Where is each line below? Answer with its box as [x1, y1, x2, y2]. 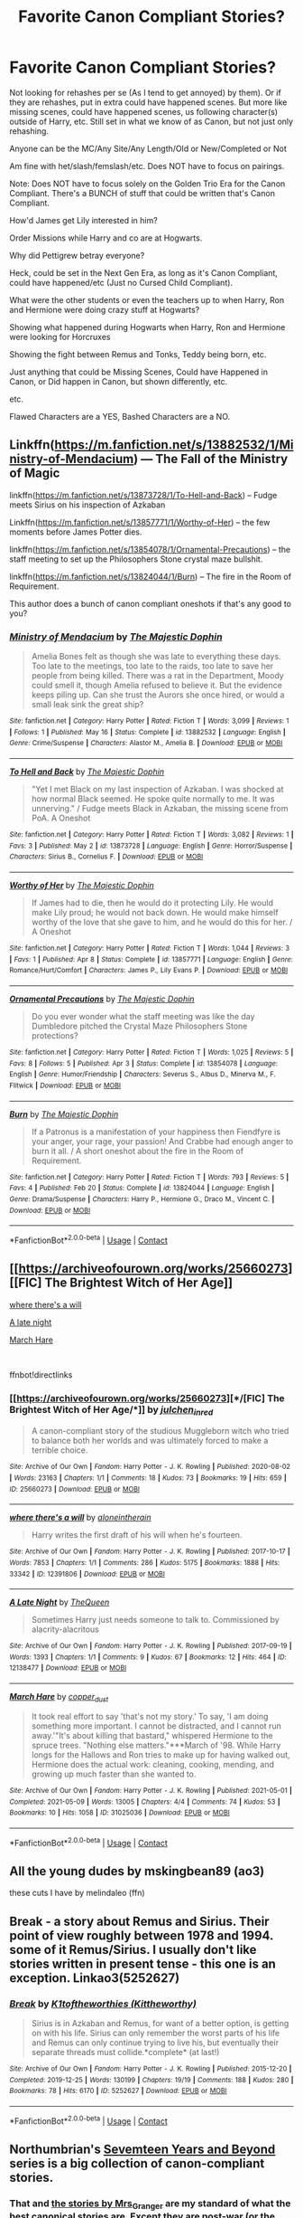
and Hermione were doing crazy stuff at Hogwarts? [9, 304, 200, 315]
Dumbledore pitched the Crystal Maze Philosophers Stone [31, 1020, 248, 1031]
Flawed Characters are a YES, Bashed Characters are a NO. [9, 411, 231, 422]
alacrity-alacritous [31, 1624, 99, 1635]
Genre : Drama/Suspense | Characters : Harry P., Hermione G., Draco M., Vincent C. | [9, 1194, 275, 1204]
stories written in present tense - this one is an [9, 1956, 277, 1971]
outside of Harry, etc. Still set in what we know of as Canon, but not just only [9, 116, 294, 127]
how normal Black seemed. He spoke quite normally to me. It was [31, 793, 275, 804]
